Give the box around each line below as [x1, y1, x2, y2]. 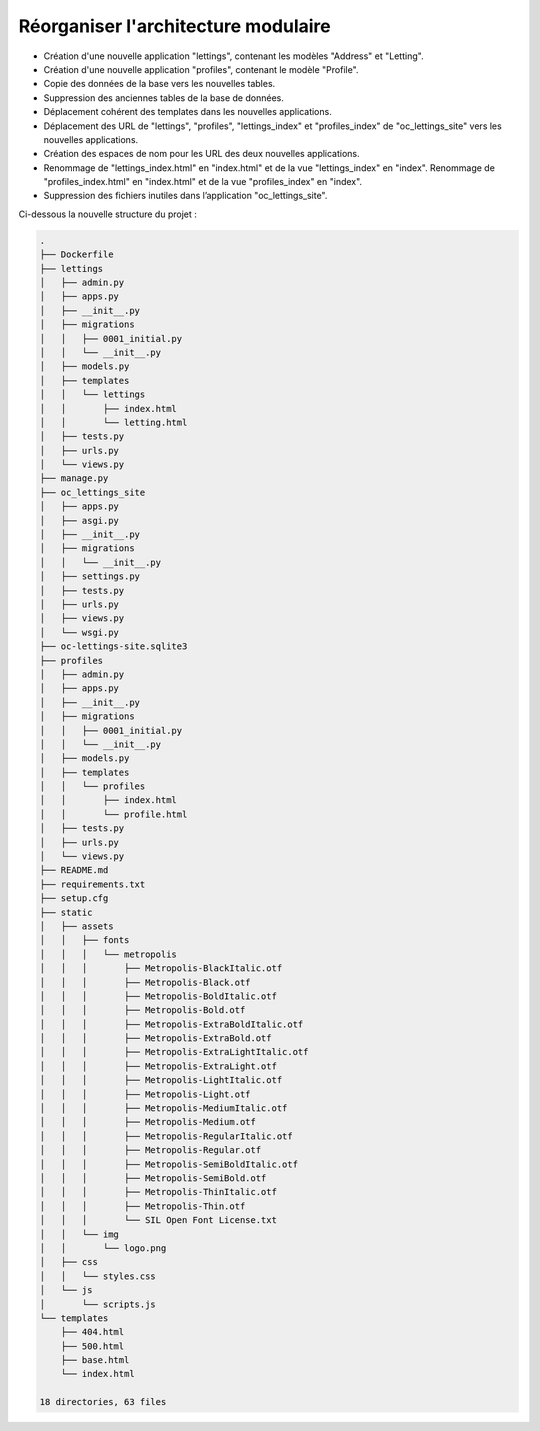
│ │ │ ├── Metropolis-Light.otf [39, 1088, 251, 1100]
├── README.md [39, 865, 109, 876]
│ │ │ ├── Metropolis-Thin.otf [39, 1200, 246, 1212]
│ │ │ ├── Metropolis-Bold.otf [39, 1005, 246, 1016]
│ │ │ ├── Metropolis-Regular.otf [39, 1145, 262, 1156]
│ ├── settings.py [39, 571, 140, 582]
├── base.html [60, 1355, 130, 1366]
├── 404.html [60, 1326, 125, 1338]
